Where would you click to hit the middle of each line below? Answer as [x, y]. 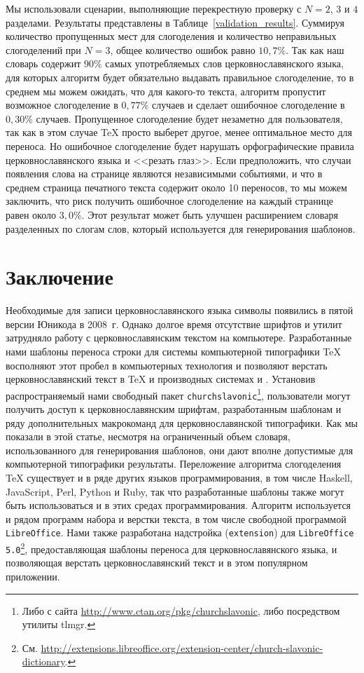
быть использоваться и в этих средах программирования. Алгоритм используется [178, 505]
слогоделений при [43, 49]
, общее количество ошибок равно [183, 49]
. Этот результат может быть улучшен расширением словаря [210, 214]
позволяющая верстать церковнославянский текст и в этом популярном [157, 563]
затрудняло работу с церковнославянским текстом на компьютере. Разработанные [179, 338]
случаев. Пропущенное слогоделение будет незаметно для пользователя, [189, 118]
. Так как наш [315, 49]
